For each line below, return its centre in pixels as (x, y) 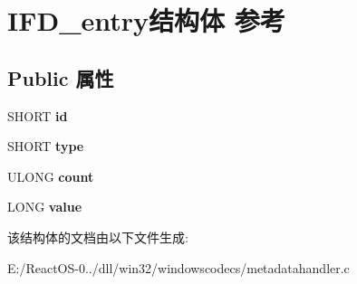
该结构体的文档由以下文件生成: (98, 237)
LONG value (45, 207)
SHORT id (38, 115)
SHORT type (46, 146)
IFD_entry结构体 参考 (146, 20)
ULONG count (51, 176)
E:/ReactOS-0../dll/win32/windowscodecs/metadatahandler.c (178, 267)
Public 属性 (61, 77)
